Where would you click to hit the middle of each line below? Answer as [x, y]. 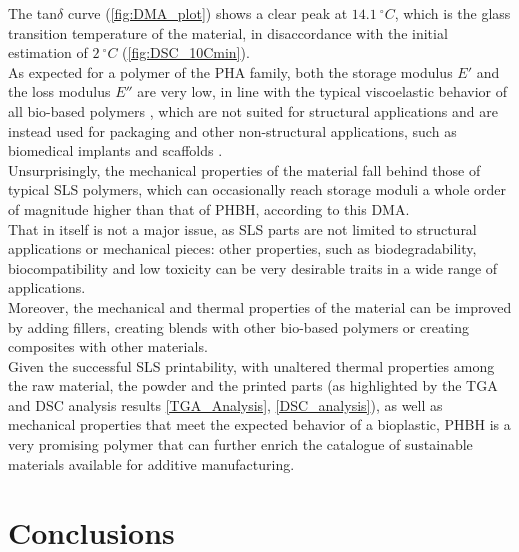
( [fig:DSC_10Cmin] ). [186, 52]
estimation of [48, 52]
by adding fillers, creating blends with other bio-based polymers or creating [239, 326]
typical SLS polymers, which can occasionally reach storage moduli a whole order [257, 189]
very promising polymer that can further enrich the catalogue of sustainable [240, 444]
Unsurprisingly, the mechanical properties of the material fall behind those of [244, 169]
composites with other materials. [108, 346]
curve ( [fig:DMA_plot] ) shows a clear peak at [207, 13]
